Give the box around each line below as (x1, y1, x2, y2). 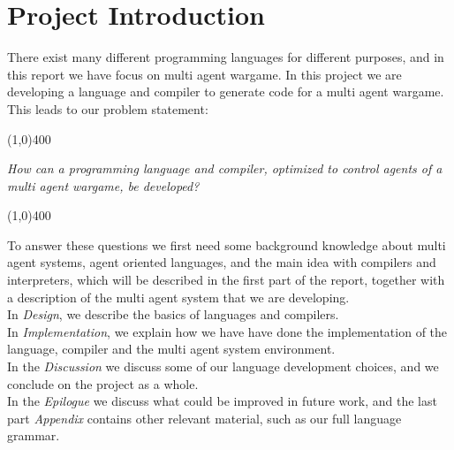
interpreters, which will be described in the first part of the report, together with (7, 271, 445, 289)
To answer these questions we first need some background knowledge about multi (7, 235, 446, 254)
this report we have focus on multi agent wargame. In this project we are (7, 65, 402, 83)
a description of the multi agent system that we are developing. (7, 287, 350, 306)
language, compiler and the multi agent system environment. (7, 339, 336, 358)
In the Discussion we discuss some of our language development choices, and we (7, 357, 439, 376)
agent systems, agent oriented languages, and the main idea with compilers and (7, 253, 436, 271)
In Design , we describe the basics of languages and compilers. (7, 305, 339, 324)
